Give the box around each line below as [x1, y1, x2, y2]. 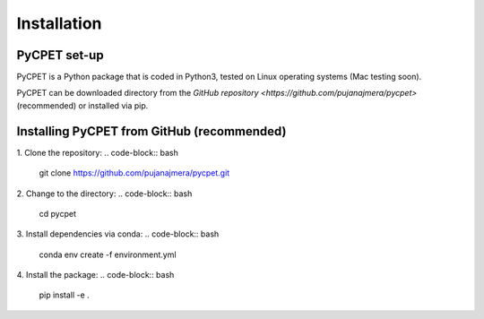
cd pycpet [39, 208, 76, 219]
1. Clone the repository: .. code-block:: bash [16, 147, 178, 158]
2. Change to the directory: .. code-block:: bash [16, 188, 193, 199]
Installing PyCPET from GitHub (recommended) [16, 124, 287, 139]
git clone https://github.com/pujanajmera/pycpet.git [39, 168, 230, 178]
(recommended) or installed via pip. [16, 99, 149, 111]
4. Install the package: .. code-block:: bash [16, 270, 175, 280]
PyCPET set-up [16, 47, 104, 63]
